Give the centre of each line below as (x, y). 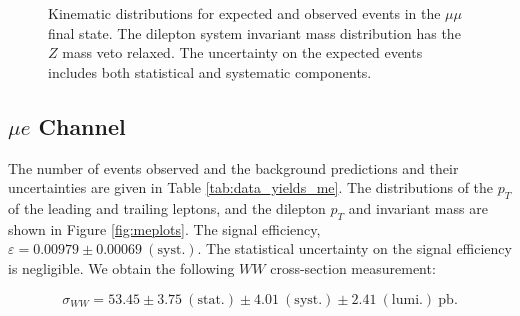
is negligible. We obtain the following (121, 267)
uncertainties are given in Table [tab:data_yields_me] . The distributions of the (251, 187)
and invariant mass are (418, 207)
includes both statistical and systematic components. (210, 71)
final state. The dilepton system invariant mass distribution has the (254, 32)
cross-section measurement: (353, 267)
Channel (82, 125)
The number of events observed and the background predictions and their (233, 167)
